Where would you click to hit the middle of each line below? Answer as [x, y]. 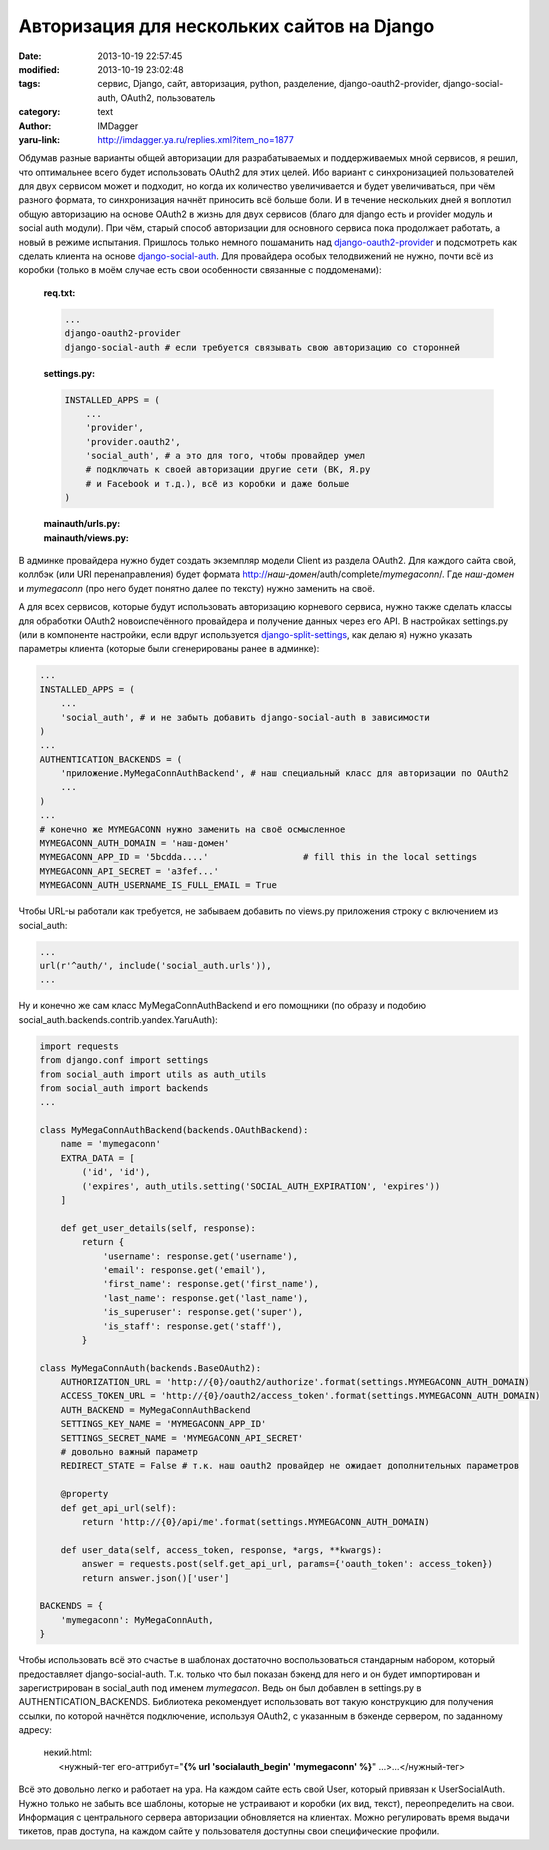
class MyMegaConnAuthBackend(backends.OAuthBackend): [174, 1130]
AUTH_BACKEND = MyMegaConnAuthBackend [155, 1409]
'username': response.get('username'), [200, 1256]
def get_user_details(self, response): [158, 1228]
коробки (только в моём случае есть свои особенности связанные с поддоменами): [200, 270]
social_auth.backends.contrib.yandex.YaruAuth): [118, 1019]
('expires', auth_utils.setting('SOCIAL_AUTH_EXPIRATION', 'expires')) [261, 1186]
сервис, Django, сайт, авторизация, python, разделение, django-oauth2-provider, [269, 84]
